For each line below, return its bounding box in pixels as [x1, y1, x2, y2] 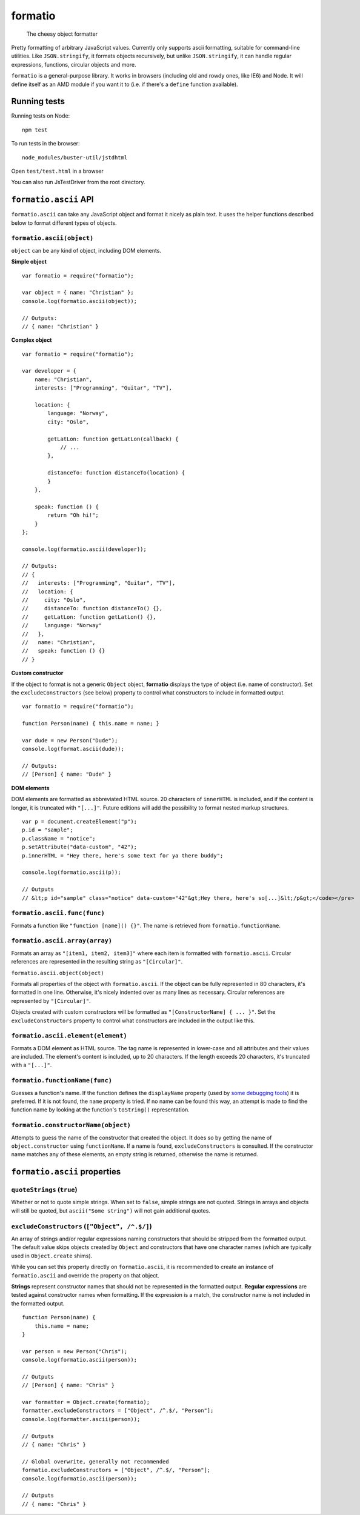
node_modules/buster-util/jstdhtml [22, 154, 128, 161]
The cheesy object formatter [26, 30, 98, 38]
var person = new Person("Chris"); [22, 1348, 128, 1354]
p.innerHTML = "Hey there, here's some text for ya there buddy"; [22, 852, 224, 859]
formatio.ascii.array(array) [11, 937, 112, 945]
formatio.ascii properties [11, 1167, 121, 1177]
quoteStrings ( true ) [11, 1185, 78, 1194]
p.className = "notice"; [22, 835, 96, 842]
